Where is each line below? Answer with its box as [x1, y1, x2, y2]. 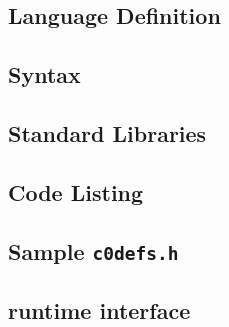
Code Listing [8, 176, 144, 207]
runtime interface [8, 294, 191, 325]
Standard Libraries [8, 117, 207, 148]
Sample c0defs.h [8, 235, 179, 266]
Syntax [8, 59, 81, 90]
